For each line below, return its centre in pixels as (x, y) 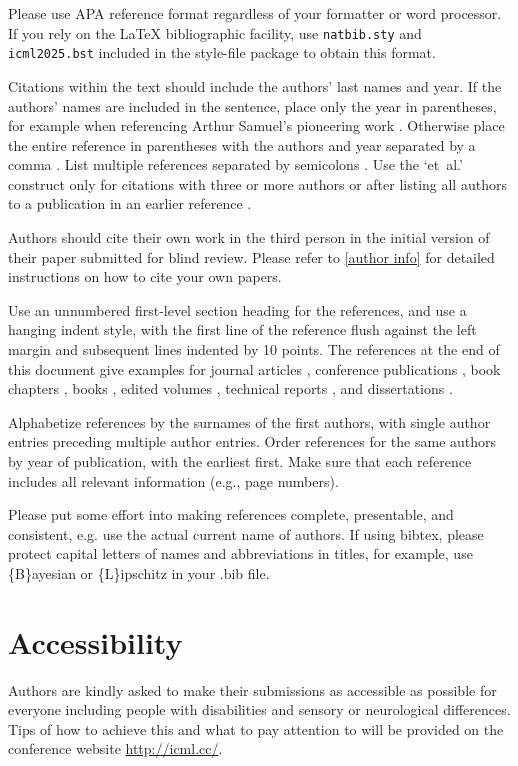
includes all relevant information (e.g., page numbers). (173, 480)
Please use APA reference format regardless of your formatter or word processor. (255, 13)
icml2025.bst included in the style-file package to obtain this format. (222, 52)
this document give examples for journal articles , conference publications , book (254, 368)
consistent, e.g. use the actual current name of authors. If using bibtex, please (246, 533)
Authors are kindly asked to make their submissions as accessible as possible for (252, 689)
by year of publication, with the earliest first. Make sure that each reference (240, 461)
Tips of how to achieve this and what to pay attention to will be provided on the (256, 728)
